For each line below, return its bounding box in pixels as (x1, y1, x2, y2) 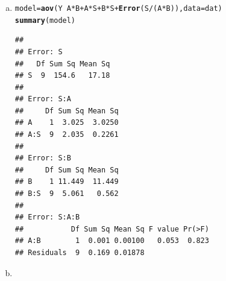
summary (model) (14, 16, 76, 25)
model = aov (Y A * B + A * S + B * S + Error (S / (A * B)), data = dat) (14, 4, 222, 13)
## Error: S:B (14, 154, 71, 163)
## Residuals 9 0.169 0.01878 (14, 248, 145, 257)
